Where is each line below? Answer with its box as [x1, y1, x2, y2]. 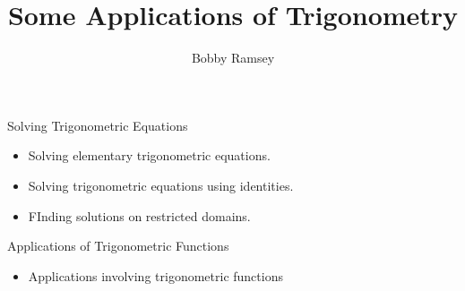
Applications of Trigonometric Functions [7, 236, 229, 255]
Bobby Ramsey [191, 48, 275, 67]
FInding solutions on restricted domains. [28, 206, 251, 225]
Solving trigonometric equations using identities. [28, 175, 294, 194]
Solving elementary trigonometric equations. [28, 146, 271, 165]
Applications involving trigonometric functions [28, 266, 283, 285]
